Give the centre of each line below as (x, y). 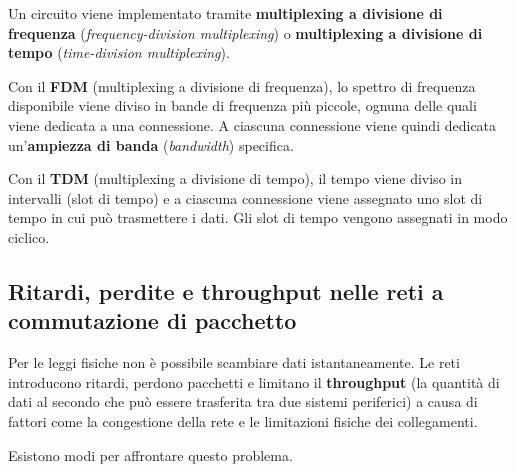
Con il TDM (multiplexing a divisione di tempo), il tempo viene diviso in (235, 178)
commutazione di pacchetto (152, 320)
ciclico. (29, 236)
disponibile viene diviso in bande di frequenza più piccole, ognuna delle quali (242, 105)
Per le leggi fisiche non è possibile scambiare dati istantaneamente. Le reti (234, 362)
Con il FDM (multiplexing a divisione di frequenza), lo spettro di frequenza (242, 85)
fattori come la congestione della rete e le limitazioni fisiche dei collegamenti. (243, 420)
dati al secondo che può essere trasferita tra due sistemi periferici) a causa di (243, 401)
